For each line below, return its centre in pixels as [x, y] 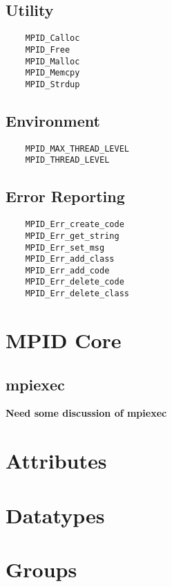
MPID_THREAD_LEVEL [67, 160]
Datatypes [55, 515]
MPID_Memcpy [52, 73]
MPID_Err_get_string [72, 236]
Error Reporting [65, 196]
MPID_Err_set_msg [65, 247]
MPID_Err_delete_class [77, 294]
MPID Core [64, 340]
